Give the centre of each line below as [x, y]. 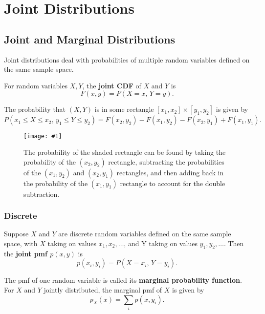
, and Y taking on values [161, 243]
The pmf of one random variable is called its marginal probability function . [123, 280]
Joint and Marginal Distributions [90, 39]
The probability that [35, 109]
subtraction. [42, 194]
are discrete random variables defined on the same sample [145, 234]
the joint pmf [26, 253]
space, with [21, 243]
